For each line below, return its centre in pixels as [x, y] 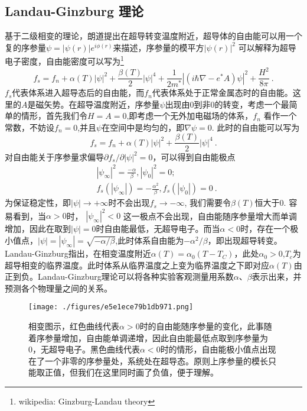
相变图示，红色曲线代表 [74, 326]
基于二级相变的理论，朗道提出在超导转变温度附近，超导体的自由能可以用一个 [153, 36]
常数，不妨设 [30, 127]
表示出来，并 [277, 276]
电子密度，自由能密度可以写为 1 [64, 60]
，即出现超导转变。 [245, 240]
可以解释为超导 [267, 47]
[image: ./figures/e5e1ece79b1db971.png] [111, 307]
